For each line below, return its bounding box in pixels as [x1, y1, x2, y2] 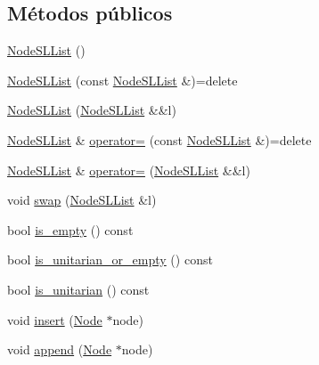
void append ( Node [7, 340, 112, 359]
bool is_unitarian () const [7, 280, 150, 298]
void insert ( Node [7, 310, 102, 328]
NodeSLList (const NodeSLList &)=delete [7, 70, 238, 89]
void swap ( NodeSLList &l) [7, 191, 157, 209]
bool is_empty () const [7, 220, 134, 239]
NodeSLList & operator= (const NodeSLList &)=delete [7, 130, 312, 149]
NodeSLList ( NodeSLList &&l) [7, 101, 176, 119]
